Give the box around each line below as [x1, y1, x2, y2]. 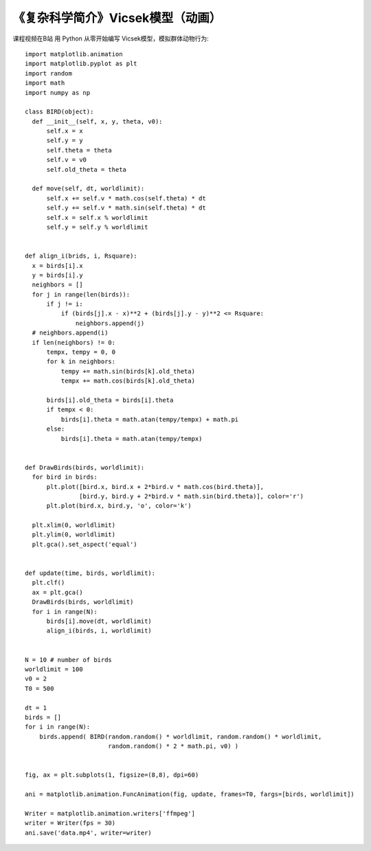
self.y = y [46, 137, 83, 144]
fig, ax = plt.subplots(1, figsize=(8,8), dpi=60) [25, 771, 199, 779]
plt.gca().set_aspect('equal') [32, 540, 137, 548]
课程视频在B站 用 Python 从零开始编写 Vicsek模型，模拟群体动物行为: [12, 34, 209, 43]
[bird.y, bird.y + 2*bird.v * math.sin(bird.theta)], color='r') [79, 492, 304, 500]
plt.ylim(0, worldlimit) [32, 531, 116, 538]
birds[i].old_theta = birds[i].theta [46, 396, 174, 404]
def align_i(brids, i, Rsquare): [25, 252, 137, 260]
